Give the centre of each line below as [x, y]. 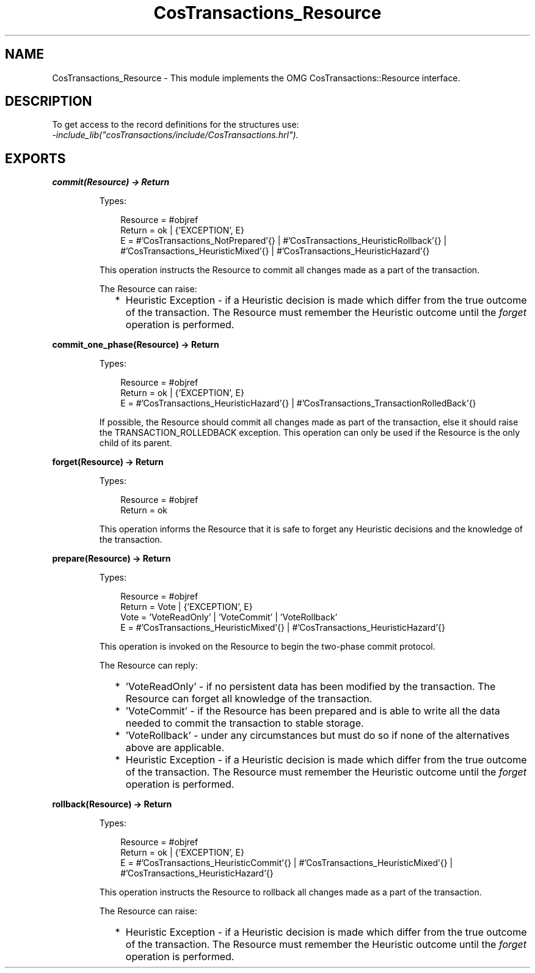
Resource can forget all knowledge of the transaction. [249, 699]
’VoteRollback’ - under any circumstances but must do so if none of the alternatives [318, 736]
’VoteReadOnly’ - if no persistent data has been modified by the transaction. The [311, 687]
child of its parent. [136, 443]
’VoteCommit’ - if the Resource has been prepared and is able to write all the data [313, 711]
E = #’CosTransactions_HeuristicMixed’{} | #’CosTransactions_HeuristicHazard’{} [283, 628]
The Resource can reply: [148, 666]
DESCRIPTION [49, 101]
